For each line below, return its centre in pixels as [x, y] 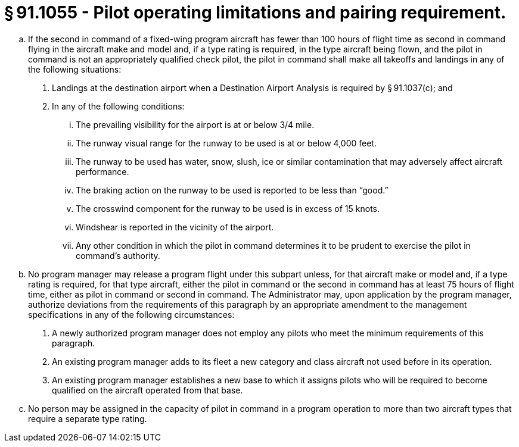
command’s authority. [118, 255]
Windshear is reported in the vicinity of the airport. [175, 227]
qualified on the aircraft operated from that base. [147, 390]
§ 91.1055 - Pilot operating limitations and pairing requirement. [255, 12]
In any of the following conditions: [118, 106]
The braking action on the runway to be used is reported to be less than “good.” [232, 190]
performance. [102, 171]
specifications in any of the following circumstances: [131, 314]
